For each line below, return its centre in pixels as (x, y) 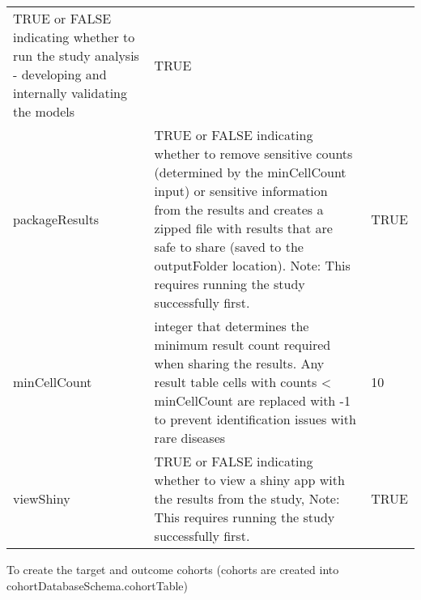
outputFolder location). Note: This (252, 265)
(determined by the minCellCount (250, 172)
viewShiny (42, 498)
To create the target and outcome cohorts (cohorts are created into (173, 569)
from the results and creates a (239, 209)
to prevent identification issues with (255, 419)
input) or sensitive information (241, 191)
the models (44, 111)
